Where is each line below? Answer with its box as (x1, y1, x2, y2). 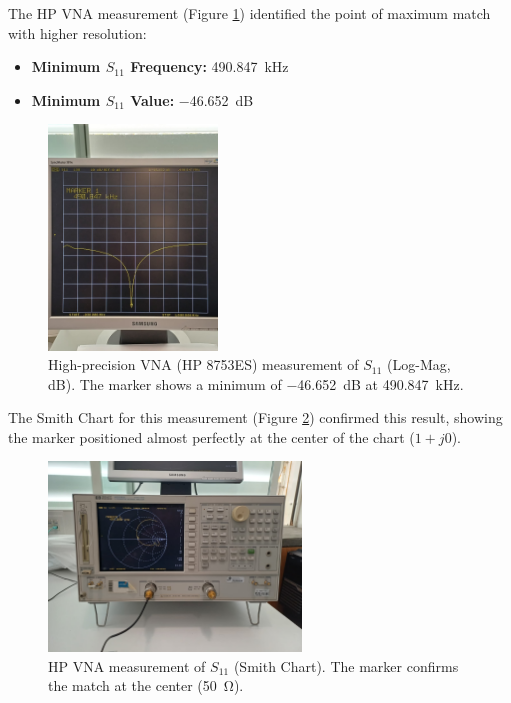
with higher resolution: (8, 22, 147, 43)
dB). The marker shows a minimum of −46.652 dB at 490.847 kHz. (48, 373, 464, 394)
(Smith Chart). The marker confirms (233, 655, 459, 676)
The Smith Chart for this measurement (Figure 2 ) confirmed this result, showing (8, 407, 503, 428)
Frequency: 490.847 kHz (130, 56, 289, 77)
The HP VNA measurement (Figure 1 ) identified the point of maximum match (8, 3, 491, 23)
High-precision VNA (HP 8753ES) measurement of (48, 354, 359, 375)
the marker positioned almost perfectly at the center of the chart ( (8, 426, 415, 447)
